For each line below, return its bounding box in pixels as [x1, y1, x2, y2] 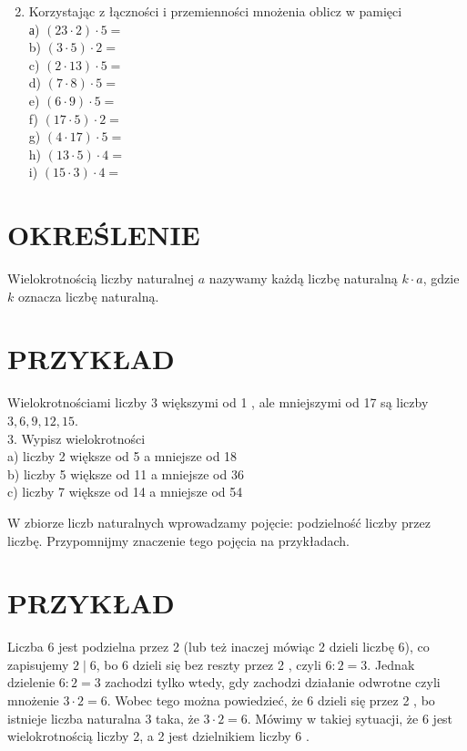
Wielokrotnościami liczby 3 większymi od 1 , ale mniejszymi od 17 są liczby [7, 393, 429, 412]
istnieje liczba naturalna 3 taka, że [7, 708, 199, 727]
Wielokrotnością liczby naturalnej [7, 269, 195, 288]
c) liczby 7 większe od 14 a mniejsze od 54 [7, 482, 243, 501]
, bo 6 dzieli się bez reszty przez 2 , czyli [96, 654, 321, 674]
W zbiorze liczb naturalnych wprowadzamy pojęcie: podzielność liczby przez [7, 512, 431, 531]
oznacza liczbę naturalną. [17, 286, 159, 305]
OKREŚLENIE [7, 216, 200, 253]
